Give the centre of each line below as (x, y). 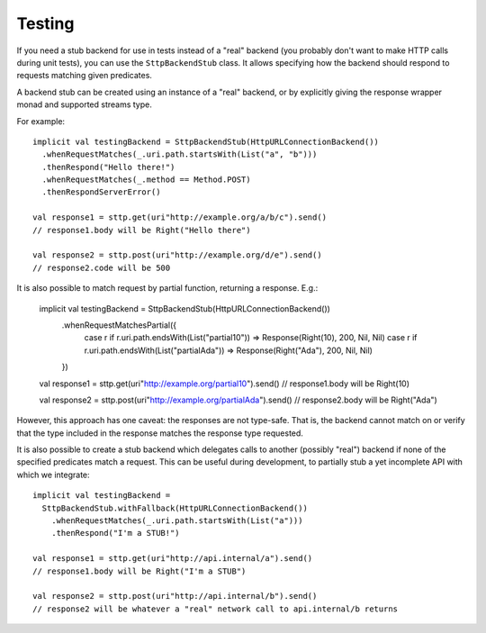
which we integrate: (53, 475)
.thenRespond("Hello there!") (108, 167)
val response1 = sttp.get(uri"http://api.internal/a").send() (173, 559)
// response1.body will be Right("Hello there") (142, 230)
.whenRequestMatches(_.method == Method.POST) (146, 180)
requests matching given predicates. (85, 76)
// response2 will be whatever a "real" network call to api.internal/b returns (216, 609)
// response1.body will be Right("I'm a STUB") (139, 571)
